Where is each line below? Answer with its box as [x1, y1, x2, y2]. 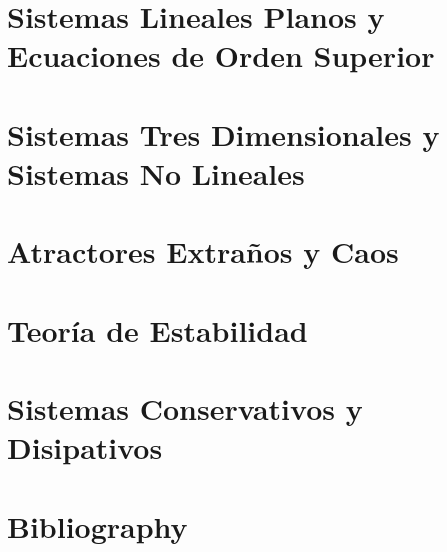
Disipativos [7, 427, 163, 468]
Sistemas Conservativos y [7, 388, 363, 429]
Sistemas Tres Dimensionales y [7, 113, 440, 154]
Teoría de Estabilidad [7, 309, 308, 350]
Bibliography [7, 505, 188, 546]
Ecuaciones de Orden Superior [7, 35, 435, 76]
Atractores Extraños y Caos [7, 231, 399, 272]
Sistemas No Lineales [7, 152, 305, 193]
